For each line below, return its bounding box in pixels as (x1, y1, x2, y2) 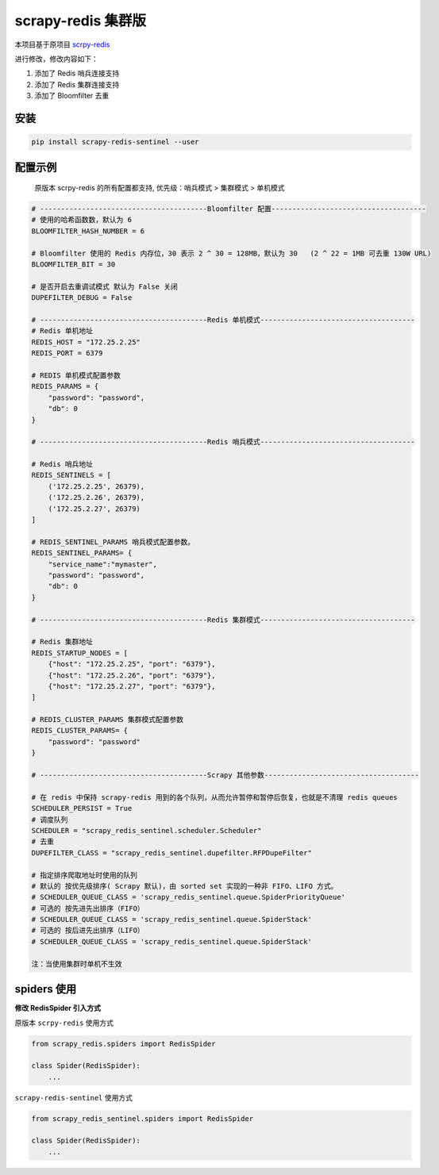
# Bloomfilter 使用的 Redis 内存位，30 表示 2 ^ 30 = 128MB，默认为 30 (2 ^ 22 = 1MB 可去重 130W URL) (31, 248, 432, 258)
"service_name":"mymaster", (48, 559, 158, 569)
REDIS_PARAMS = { (31, 382, 99, 391)
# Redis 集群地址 (31, 637, 94, 647)
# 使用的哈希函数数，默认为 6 (31, 215, 133, 225)
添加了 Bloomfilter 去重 (34, 91, 110, 101)
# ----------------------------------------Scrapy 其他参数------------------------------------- (31, 770, 420, 780)
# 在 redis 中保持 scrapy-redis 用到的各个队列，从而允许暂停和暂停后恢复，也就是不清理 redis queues (31, 793, 399, 801)
